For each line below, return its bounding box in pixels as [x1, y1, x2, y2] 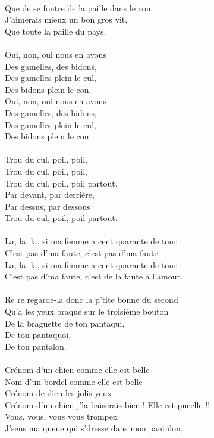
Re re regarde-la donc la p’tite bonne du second [5, 293, 178, 306]
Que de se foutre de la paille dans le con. [5, 1, 153, 14]
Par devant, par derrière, [5, 188, 95, 201]
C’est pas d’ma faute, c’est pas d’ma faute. [5, 247, 160, 259]
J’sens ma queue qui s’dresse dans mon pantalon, [5, 421, 183, 434]
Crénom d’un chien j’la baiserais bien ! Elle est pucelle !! [5, 398, 210, 411]
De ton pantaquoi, [5, 328, 71, 341]
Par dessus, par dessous [5, 200, 90, 212]
